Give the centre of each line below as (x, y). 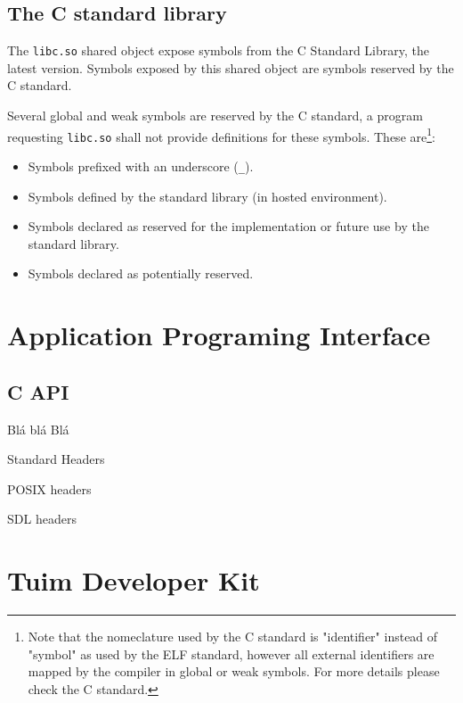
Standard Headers (56, 459)
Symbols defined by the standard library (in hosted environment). (207, 196)
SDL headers (42, 519)
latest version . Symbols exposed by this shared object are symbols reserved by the (231, 67)
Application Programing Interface (219, 335)
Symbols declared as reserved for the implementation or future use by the (228, 226)
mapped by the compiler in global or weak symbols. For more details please (234, 671)
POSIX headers (49, 488)
